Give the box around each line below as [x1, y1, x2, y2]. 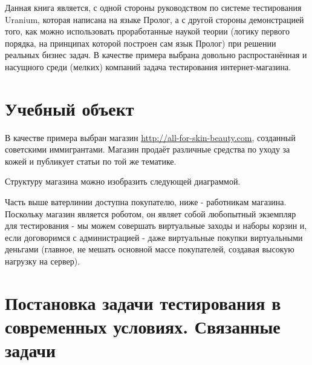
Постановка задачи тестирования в [5, 290, 281, 315]
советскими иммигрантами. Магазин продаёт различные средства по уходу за [5, 143, 290, 156]
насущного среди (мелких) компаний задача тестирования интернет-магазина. [5, 60, 291, 73]
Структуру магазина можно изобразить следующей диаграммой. [5, 175, 241, 188]
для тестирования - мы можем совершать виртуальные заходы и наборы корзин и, [5, 219, 307, 232]
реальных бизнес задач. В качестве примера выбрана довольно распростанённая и [5, 48, 307, 61]
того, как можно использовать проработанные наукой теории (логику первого [5, 25, 290, 38]
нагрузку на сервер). [5, 255, 80, 268]
